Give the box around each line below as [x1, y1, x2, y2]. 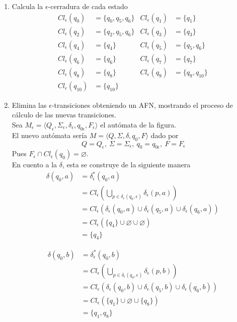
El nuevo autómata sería [12, 130, 88, 140]
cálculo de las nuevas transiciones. [12, 109, 117, 120]
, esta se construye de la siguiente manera [62, 159, 191, 170]
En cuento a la [12, 159, 57, 170]
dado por [150, 130, 179, 140]
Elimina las [12, 99, 47, 110]
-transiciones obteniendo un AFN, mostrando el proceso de [51, 99, 233, 110]
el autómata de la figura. [100, 119, 177, 130]
